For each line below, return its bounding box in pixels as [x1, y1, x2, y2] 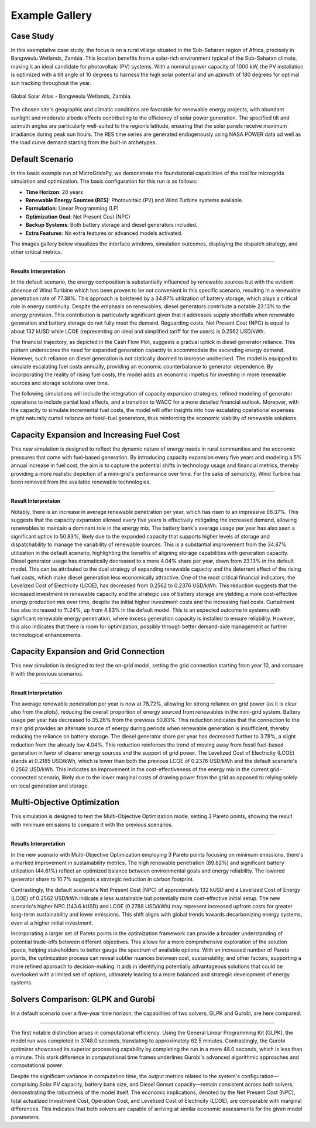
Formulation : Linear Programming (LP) [25, 205, 119, 212]
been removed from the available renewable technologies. [11, 478, 152, 485]
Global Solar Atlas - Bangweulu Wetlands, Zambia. [11, 93, 132, 100]
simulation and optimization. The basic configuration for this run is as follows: [11, 178, 198, 185]
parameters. [11, 1113, 40, 1120]
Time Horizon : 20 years [25, 188, 83, 196]
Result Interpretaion [11, 497, 61, 505]
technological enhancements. [11, 631, 83, 638]
